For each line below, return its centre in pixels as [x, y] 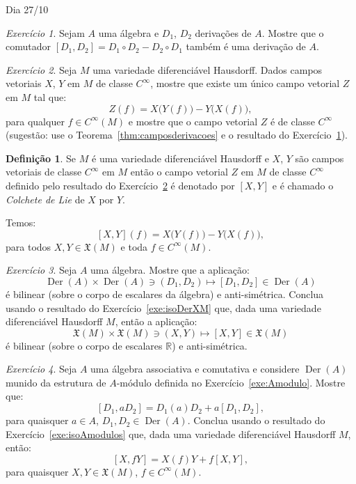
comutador [28, 46]
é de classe [292, 121]
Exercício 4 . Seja [41, 369]
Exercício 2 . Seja [41, 69]
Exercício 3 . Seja [41, 270]
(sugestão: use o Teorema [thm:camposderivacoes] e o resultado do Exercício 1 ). [177, 135]
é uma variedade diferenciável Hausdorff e [180, 158]
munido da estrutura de [56, 382]
